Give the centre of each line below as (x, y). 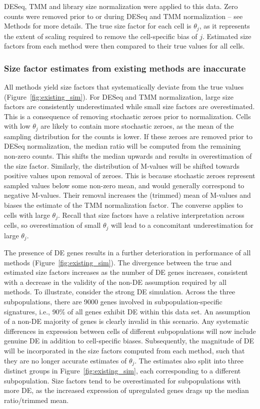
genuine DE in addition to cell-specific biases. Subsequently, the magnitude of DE (129, 341)
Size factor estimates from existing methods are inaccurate (125, 68)
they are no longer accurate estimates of (65, 360)
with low (17, 126)
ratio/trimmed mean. (36, 400)
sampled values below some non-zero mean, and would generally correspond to (124, 185)
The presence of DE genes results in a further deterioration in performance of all (127, 252)
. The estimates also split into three (189, 360)
